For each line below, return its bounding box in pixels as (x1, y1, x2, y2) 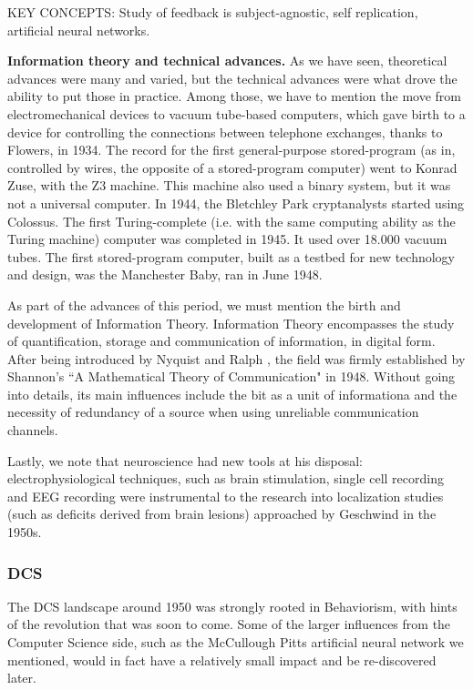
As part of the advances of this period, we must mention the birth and (7, 295, 401, 314)
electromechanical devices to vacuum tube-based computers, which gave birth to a (7, 104, 466, 123)
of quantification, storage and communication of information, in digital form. (7, 331, 436, 350)
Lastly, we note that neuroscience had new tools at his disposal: (7, 451, 363, 470)
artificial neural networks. (7, 20, 150, 39)
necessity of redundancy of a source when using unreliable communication (7, 402, 419, 421)
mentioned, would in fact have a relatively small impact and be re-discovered (7, 650, 437, 669)
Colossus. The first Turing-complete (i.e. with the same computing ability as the (7, 211, 456, 230)
